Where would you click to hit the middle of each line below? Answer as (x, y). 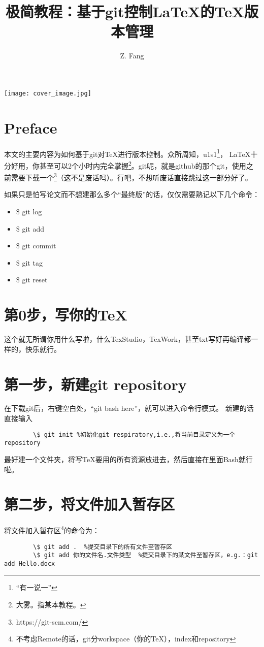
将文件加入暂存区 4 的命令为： (52, 529)
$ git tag (29, 262)
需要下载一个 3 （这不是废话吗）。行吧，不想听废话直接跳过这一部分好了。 (131, 176)
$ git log (29, 212)
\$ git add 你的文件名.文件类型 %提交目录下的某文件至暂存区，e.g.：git (146, 555)
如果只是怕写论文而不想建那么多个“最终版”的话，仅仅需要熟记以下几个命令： (132, 194)
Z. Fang (132, 56)
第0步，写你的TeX (66, 315)
